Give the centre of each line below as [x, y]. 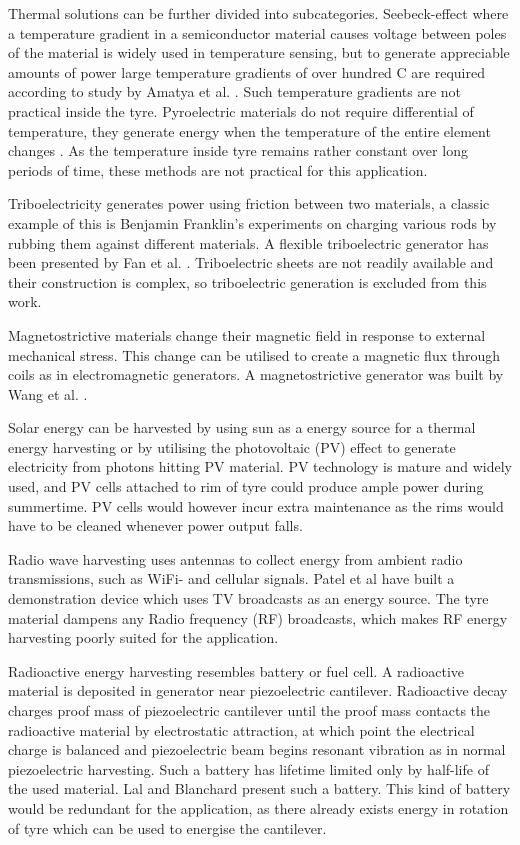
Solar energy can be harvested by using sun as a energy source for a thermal [242, 427]
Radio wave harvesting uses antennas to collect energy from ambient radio [235, 558]
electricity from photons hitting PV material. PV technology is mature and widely [260, 466]
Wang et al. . [48, 393]
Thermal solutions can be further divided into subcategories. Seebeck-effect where [258, 13]
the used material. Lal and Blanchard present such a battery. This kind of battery [259, 788]
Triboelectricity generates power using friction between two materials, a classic [249, 203]
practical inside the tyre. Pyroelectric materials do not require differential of [241, 110]
